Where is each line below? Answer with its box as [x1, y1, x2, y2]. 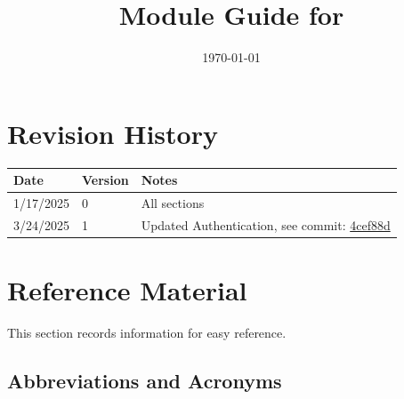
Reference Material [7, 272, 247, 308]
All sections [141, 194, 205, 211]
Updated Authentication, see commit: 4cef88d [141, 215, 391, 234]
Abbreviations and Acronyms [7, 367, 282, 395]
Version [82, 171, 129, 189]
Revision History [7, 115, 218, 151]
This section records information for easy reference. [7, 323, 287, 342]
